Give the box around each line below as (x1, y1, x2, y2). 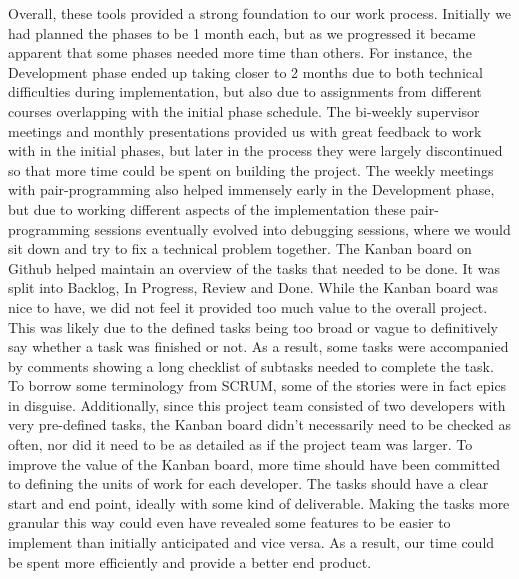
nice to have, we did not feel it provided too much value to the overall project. (8, 296, 488, 317)
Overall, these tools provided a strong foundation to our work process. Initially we (8, 3, 512, 23)
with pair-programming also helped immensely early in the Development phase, (8, 179, 495, 200)
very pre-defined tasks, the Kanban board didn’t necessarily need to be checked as (8, 414, 511, 435)
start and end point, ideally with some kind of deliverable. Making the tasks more (8, 492, 510, 513)
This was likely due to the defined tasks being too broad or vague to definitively (8, 316, 498, 337)
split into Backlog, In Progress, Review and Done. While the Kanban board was (8, 277, 499, 298)
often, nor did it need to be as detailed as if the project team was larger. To (8, 434, 473, 455)
